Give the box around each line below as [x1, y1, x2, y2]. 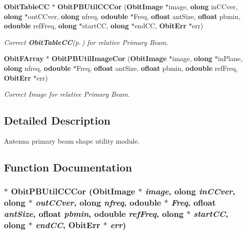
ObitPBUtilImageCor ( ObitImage [51, 53, 167, 64]
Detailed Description [4, 113, 111, 128]
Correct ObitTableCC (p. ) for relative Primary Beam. [4, 37, 168, 47]
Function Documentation [4, 159, 132, 174]
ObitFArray [4, 53, 44, 64]
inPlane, [218, 53, 243, 64]
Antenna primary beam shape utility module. [4, 135, 140, 146]
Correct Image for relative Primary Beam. [4, 89, 130, 99]
